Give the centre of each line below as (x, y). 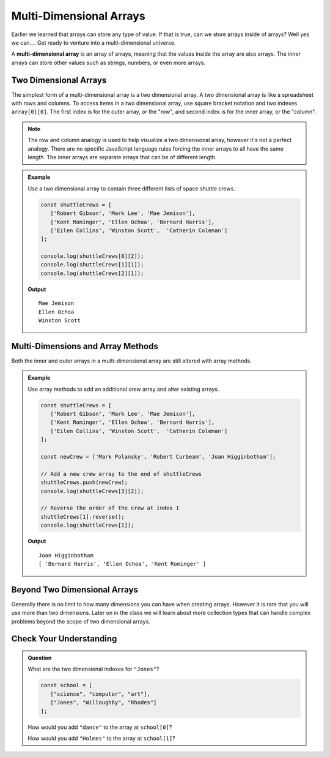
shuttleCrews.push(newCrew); (84, 483)
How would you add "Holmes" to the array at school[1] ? (101, 738)
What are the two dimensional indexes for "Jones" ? (94, 669)
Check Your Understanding (64, 639)
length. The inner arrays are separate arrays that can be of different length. (122, 157)
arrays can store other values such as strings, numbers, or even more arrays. (108, 62)
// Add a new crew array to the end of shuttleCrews (121, 474)
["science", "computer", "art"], (100, 694)
